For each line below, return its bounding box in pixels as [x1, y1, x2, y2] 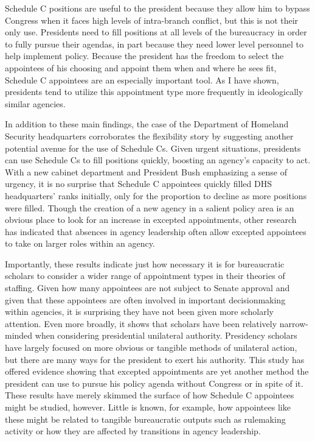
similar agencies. [5, 97, 66, 110]
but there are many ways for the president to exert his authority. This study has [5, 353, 305, 365]
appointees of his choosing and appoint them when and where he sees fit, [5, 61, 277, 74]
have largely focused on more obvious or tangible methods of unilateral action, [5, 341, 297, 354]
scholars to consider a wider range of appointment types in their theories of [5, 269, 285, 282]
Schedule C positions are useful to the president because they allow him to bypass [5, 2, 310, 14]
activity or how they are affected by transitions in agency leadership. [5, 425, 261, 437]
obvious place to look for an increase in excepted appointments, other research [5, 213, 297, 226]
